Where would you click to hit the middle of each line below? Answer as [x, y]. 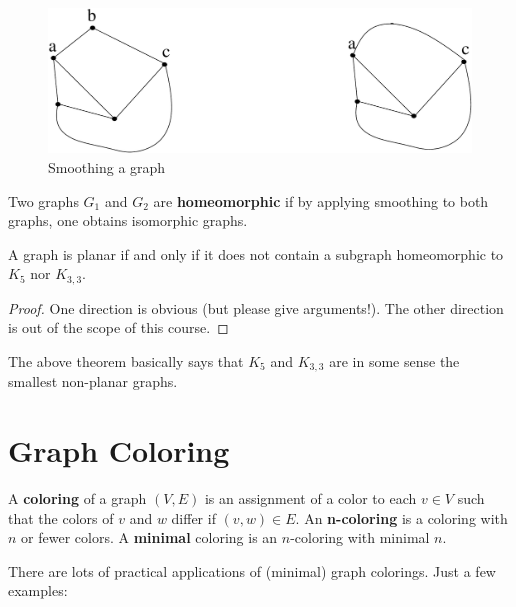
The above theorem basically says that [126, 360]
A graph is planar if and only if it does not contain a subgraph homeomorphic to [256, 253]
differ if [193, 517]
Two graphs [43, 200]
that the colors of [61, 517]
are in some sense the [394, 360]
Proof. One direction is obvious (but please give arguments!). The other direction [256, 307]
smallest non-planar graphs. [93, 381]
